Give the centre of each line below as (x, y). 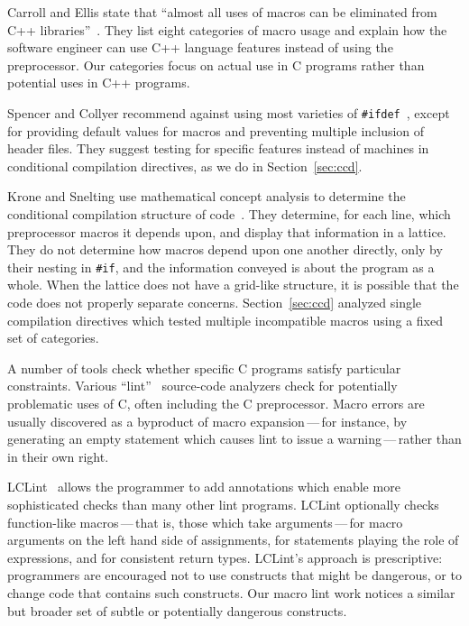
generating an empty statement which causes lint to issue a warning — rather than (234, 439)
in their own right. (58, 456)
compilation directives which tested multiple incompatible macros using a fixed (225, 320)
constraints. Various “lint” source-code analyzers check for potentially (202, 386)
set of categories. (53, 338)
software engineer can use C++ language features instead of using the (200, 47)
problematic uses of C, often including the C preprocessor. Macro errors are (216, 403)
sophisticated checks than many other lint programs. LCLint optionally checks (223, 504)
